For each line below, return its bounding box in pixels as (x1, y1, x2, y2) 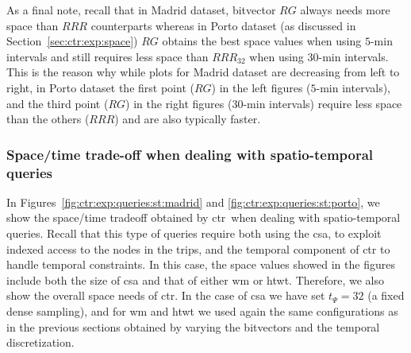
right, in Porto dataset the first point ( (6, 79, 194, 95)
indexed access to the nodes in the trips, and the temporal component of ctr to (6, 240, 390, 257)
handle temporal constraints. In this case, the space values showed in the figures (6, 256, 395, 273)
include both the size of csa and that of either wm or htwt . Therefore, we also (6, 271, 384, 288)
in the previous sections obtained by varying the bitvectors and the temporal (6, 318, 380, 335)
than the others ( (6, 111, 90, 127)
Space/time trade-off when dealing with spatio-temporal (6, 144, 374, 164)
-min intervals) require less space (243, 95, 402, 111)
